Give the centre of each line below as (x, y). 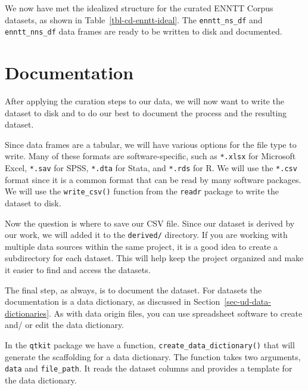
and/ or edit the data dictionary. (65, 325)
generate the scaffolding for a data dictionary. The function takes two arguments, (153, 356)
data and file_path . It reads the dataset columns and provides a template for (149, 368)
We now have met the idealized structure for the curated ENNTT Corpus (139, 8)
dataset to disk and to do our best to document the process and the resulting (146, 112)
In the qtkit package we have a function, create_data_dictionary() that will (150, 344)
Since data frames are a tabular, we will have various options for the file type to (151, 144)
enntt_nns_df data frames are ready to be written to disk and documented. (144, 31)
